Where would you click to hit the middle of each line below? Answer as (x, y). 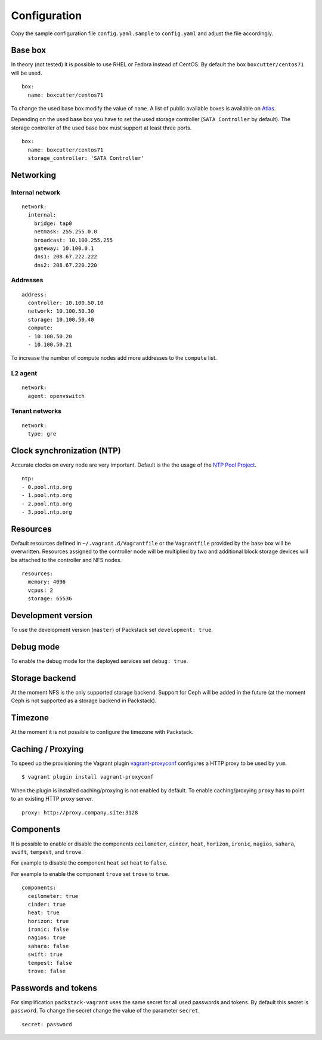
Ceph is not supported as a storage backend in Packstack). (84, 700)
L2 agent (24, 374)
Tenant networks (36, 411)
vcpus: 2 (41, 590)
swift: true (45, 954)
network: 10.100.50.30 (61, 311)
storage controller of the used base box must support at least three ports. (101, 128)
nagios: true (47, 938)
